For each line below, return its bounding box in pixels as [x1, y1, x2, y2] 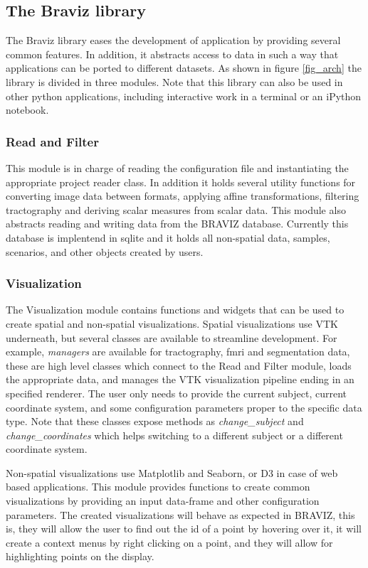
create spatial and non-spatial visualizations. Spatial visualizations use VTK [6, 316, 338, 331]
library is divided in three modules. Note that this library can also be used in [6, 74, 343, 89]
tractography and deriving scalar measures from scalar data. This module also [6, 202, 346, 217]
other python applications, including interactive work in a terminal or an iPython [6, 88, 362, 103]
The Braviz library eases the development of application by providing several [6, 33, 341, 48]
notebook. [6, 102, 49, 117]
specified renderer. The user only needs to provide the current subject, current [6, 385, 347, 400]
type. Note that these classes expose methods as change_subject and [6, 414, 304, 429]
